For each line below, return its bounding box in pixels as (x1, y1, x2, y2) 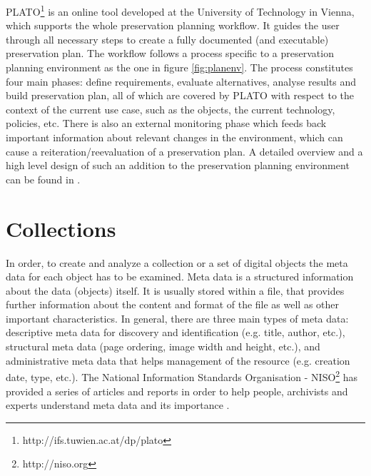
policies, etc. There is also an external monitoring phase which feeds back (6, 116, 327, 131)
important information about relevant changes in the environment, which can (6, 130, 343, 144)
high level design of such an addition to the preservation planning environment (6, 158, 350, 173)
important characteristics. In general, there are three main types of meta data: (6, 310, 349, 325)
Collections (6, 213, 116, 243)
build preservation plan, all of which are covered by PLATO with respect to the (6, 88, 355, 103)
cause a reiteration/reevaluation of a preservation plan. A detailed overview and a (6, 143, 363, 158)
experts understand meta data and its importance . (6, 397, 230, 412)
